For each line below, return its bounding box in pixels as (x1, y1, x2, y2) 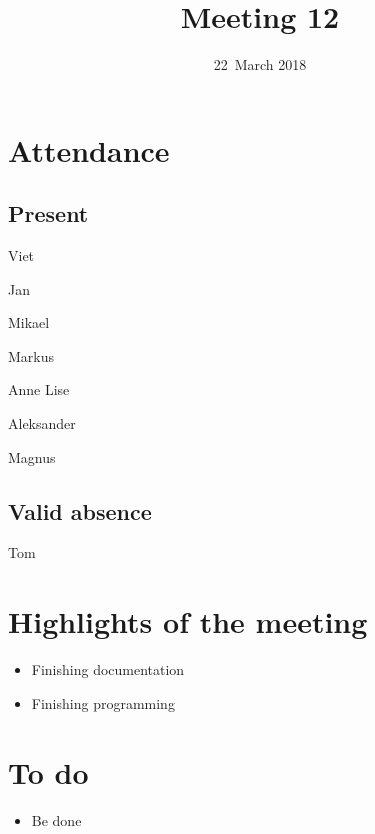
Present (8, 198, 89, 229)
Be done (31, 809, 82, 830)
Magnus (8, 446, 56, 467)
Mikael (8, 312, 50, 333)
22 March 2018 (213, 54, 307, 75)
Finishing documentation (31, 659, 185, 680)
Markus (8, 345, 55, 366)
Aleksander (8, 413, 76, 434)
